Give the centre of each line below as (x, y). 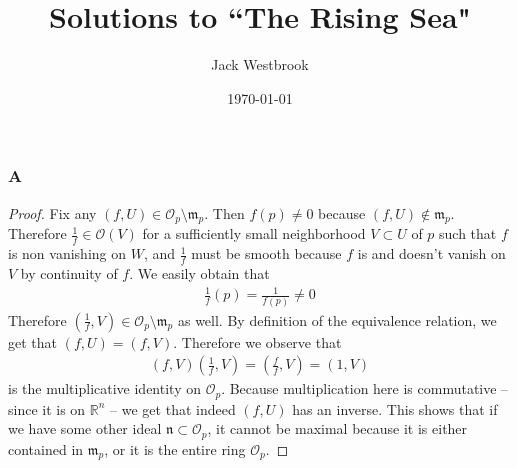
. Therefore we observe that (257, 341)
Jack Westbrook (260, 64)
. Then (224, 212)
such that (468, 233)
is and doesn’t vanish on (431, 253)
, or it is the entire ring (175, 448)
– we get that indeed (173, 408)
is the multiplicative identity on (104, 388)
